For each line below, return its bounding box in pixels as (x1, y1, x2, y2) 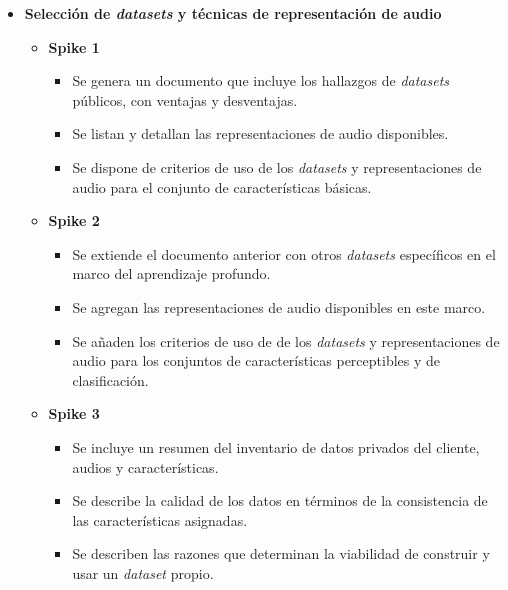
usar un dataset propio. (72, 562, 214, 583)
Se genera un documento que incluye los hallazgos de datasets (72, 70, 450, 91)
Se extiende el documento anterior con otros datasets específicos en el (72, 243, 496, 264)
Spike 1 (48, 36, 100, 57)
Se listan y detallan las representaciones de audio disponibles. (72, 123, 449, 144)
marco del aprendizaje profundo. (72, 263, 271, 284)
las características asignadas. (72, 509, 248, 530)
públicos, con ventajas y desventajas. (72, 89, 298, 110)
